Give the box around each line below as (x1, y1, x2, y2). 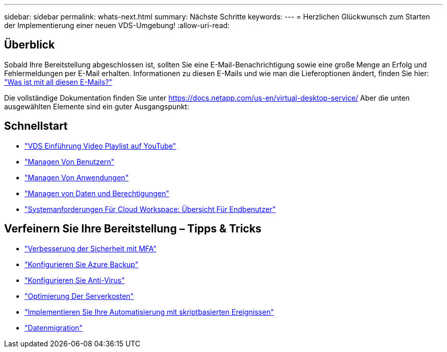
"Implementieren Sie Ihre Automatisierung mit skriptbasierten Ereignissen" (24, 307, 274, 316)
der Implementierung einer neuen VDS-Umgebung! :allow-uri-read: (4, 21, 230, 30)
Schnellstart (4, 120, 68, 133)
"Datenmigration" (24, 323, 83, 332)
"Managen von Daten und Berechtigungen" (24, 189, 169, 198)
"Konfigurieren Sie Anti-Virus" (24, 275, 125, 285)
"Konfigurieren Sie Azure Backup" (24, 260, 138, 269)
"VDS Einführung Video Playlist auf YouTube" (24, 141, 177, 150)
